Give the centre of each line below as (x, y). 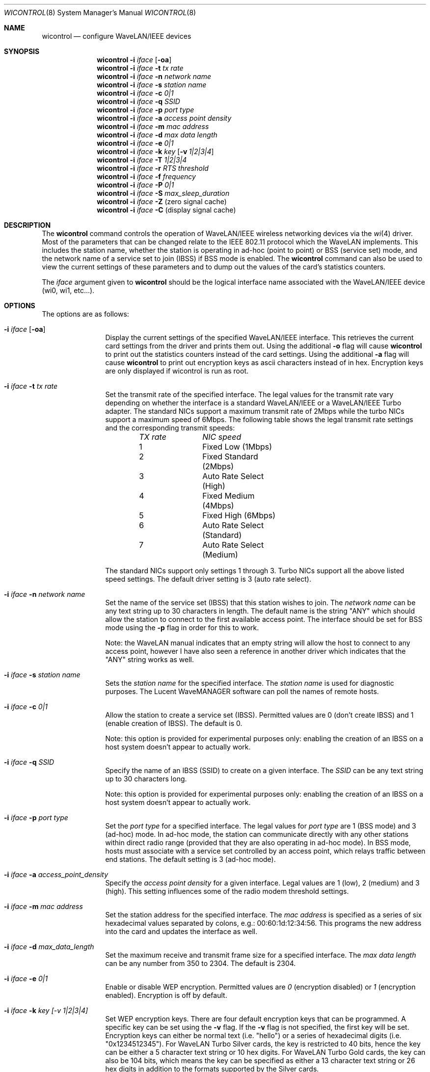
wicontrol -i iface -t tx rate (140, 68)
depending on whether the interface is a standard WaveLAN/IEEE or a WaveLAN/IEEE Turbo (253, 403)
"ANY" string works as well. (150, 659)
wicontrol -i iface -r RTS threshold (153, 168)
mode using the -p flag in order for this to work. (182, 628)
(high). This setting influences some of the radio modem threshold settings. (227, 891)
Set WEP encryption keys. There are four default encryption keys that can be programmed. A (255, 1019)
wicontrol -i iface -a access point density (164, 118)
